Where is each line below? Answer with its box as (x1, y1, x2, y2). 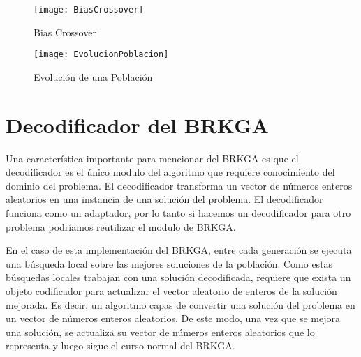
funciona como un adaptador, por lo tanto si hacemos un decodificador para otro (6, 206, 351, 220)
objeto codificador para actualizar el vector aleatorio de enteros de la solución (6, 283, 337, 298)
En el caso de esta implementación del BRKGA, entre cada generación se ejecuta (6, 243, 352, 257)
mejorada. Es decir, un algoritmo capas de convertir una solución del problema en (6, 297, 355, 312)
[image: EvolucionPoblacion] (34, 50, 169, 60)
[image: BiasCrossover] (34, 5, 144, 15)
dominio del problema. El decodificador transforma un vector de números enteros (6, 178, 353, 192)
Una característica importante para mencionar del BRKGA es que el (6, 151, 299, 165)
